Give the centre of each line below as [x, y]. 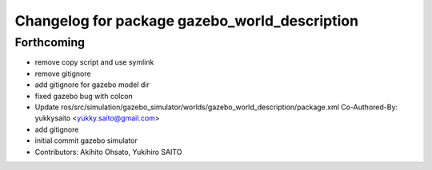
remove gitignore [63, 73]
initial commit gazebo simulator [86, 140]
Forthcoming [50, 42]
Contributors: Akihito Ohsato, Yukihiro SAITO [108, 152]
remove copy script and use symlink [94, 62]
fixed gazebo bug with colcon [84, 96]
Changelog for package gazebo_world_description [187, 21]
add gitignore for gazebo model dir [92, 85]
